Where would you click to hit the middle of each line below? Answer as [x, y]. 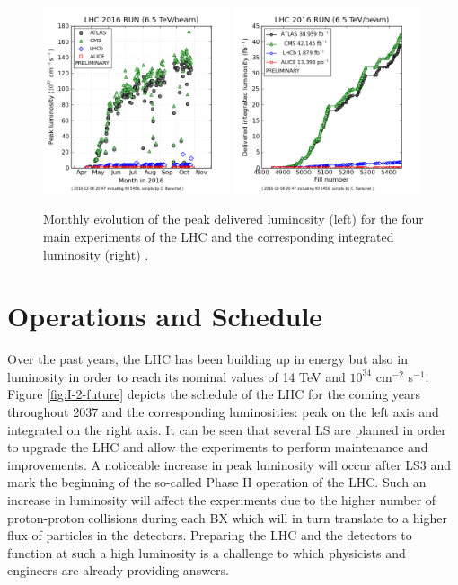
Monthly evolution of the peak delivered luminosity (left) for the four [233, 219]
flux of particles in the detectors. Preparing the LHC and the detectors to [210, 535]
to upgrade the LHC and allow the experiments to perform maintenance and [218, 447]
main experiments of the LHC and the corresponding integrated [219, 236]
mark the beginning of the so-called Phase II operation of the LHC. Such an [217, 482]
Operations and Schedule [165, 316]
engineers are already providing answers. [118, 570]
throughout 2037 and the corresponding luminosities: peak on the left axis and [223, 412]
